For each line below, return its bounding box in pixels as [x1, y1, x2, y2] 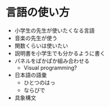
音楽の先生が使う [14, 34, 58, 41]
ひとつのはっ [23, 78, 56, 86]
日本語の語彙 [14, 71, 47, 78]
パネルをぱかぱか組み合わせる [14, 57, 90, 64]
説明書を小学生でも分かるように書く [14, 49, 106, 57]
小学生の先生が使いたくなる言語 [14, 27, 95, 34]
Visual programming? [23, 64, 77, 71]
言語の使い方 [5, 5, 70, 19]
